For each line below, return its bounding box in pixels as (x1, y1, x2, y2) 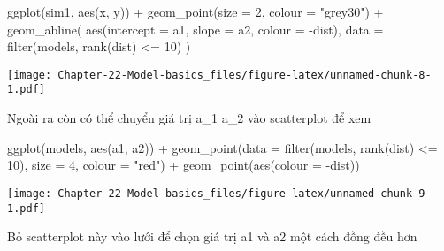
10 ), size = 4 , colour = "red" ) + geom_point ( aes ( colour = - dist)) (7, 156, 360, 174)
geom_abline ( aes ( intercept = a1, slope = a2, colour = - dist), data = (7, 19, 384, 38)
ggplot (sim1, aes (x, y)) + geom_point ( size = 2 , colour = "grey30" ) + (7, 3, 384, 20)
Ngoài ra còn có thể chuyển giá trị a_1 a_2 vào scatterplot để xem (7, 109, 371, 127)
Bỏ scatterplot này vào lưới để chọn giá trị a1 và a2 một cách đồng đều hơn (7, 227, 417, 246)
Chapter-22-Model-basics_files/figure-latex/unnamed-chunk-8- (57, 68, 432, 81)
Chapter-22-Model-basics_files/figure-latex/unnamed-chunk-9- (57, 186, 432, 200)
